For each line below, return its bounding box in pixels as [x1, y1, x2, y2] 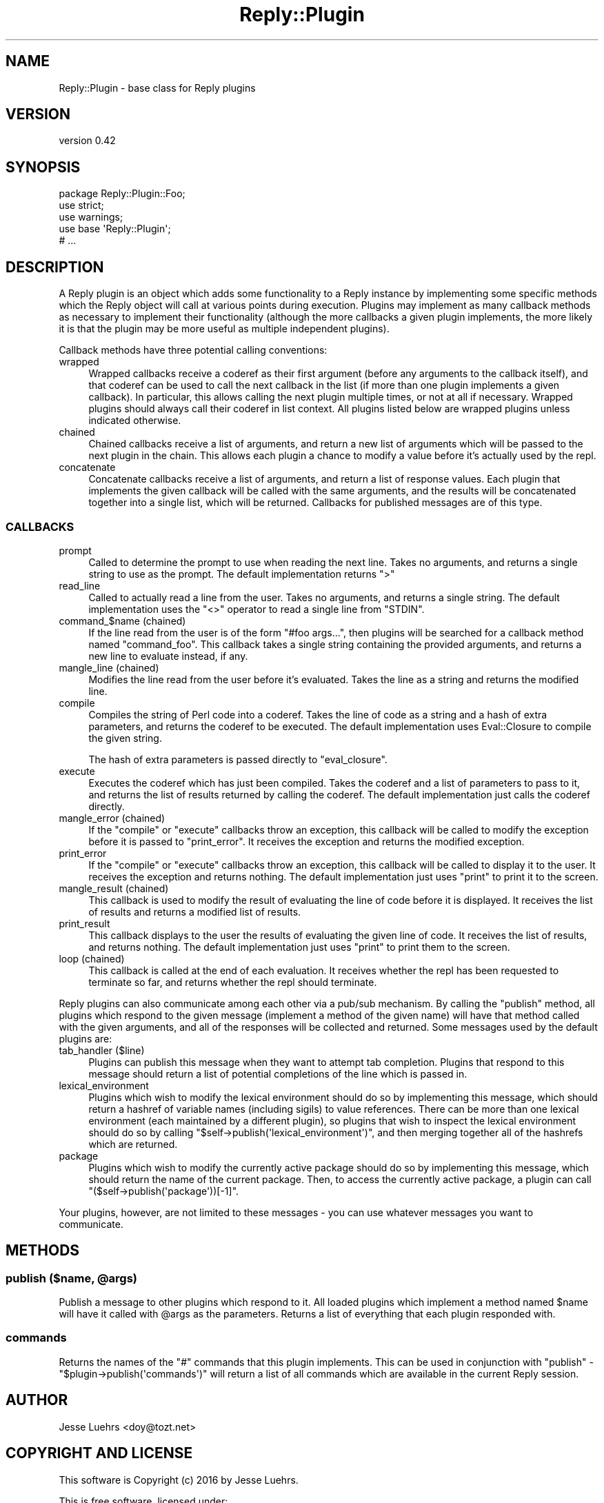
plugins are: [59, 1032, 112, 1045]
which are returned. [88, 1138, 178, 1150]
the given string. [88, 732, 162, 744]
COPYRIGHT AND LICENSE [6, 1444, 193, 1462]
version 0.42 [59, 134, 116, 147]
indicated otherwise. [88, 414, 181, 427]
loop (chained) [59, 952, 125, 965]
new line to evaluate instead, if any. [88, 649, 248, 662]
